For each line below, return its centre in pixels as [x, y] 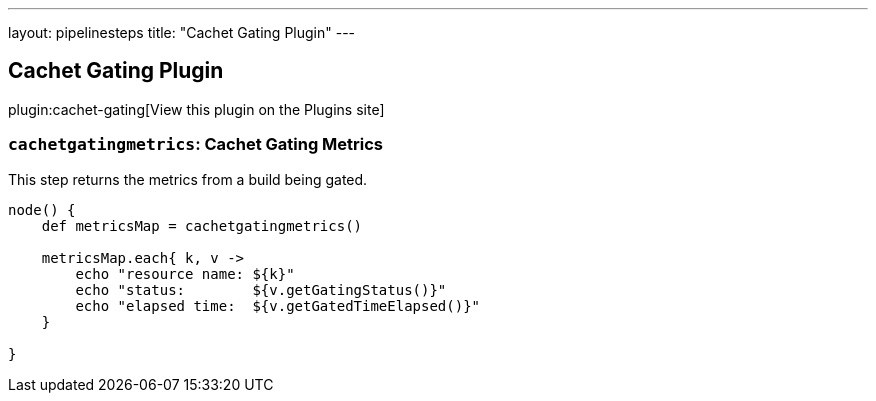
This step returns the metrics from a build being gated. [188, 179]
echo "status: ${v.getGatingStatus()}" [261, 289]
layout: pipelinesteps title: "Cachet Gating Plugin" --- [182, 32]
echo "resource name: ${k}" [185, 273]
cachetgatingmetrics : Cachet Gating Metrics [196, 144]
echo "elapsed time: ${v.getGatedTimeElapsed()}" [278, 305]
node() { [42, 209]
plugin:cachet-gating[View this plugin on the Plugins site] [196, 109]
